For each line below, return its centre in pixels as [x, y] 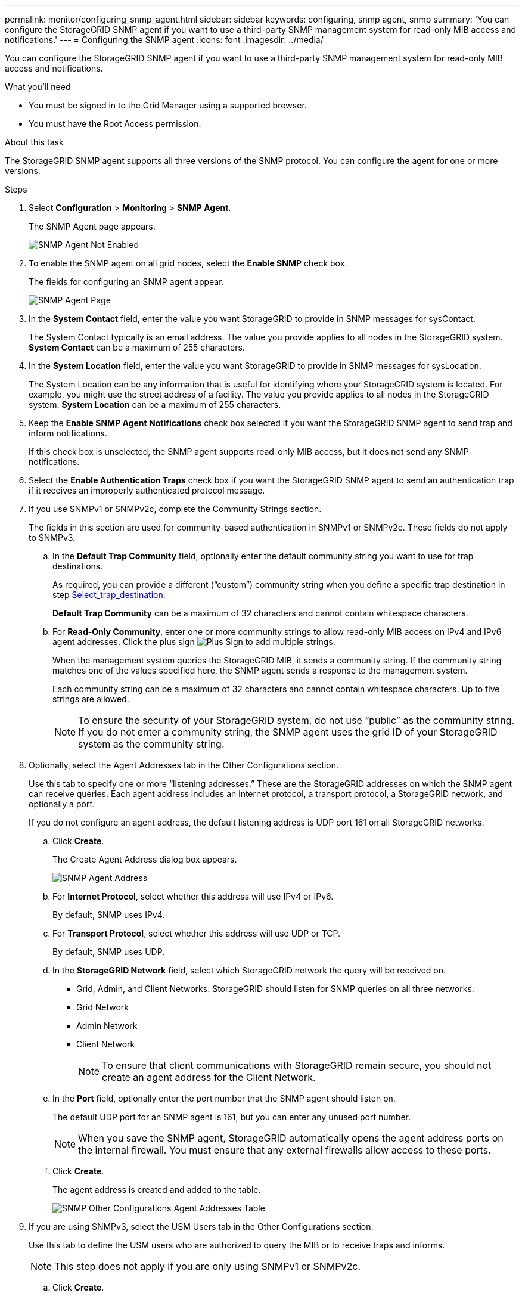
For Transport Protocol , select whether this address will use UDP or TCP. [197, 933]
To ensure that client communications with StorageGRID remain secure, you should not [297, 1065]
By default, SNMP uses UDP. [109, 952]
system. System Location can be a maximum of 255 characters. [155, 404]
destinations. [78, 566]
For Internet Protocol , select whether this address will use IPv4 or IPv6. [193, 896]
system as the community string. [151, 744]
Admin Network [107, 1026]
